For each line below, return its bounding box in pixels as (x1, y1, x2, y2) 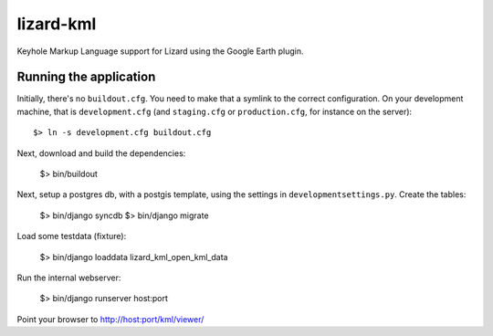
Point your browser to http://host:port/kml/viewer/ (16, 313, 205, 324)
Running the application (16, 69, 156, 85)
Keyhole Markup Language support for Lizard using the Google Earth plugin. (16, 46, 305, 57)
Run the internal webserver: (16, 272, 121, 283)
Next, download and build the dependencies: (16, 147, 186, 159)
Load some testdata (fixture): (16, 231, 127, 242)
